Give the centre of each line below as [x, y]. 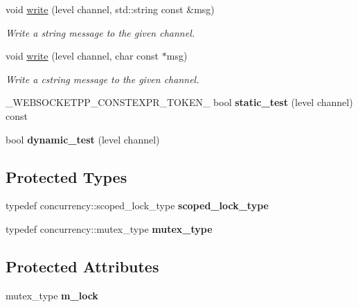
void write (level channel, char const [82, 56]
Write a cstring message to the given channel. [102, 79]
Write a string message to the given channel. [100, 32]
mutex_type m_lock [52, 295]
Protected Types [66, 176]
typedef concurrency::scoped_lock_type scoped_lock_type [137, 205]
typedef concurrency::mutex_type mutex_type [109, 228]
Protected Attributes [82, 266]
